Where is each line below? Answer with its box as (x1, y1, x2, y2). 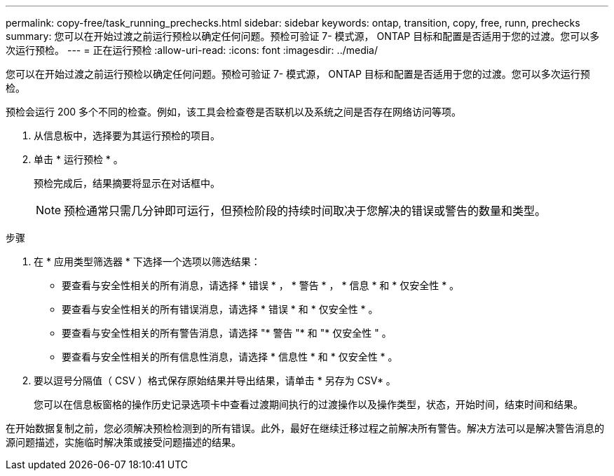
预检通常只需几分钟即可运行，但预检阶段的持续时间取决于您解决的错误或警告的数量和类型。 (64, 204, 547, 218)
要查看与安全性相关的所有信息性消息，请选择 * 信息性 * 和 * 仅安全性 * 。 (62, 351, 398, 363)
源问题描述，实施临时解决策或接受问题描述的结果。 (6, 436, 241, 448)
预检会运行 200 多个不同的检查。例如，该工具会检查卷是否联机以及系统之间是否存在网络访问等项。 (6, 106, 462, 118)
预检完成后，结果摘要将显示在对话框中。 (34, 177, 220, 189)
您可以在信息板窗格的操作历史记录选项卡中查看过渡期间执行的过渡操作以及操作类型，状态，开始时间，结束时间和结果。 (34, 398, 583, 410)
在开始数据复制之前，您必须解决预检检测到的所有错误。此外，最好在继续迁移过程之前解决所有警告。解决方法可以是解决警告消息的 (6, 422, 604, 434)
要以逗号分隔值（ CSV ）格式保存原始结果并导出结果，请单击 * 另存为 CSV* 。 (34, 374, 396, 386)
